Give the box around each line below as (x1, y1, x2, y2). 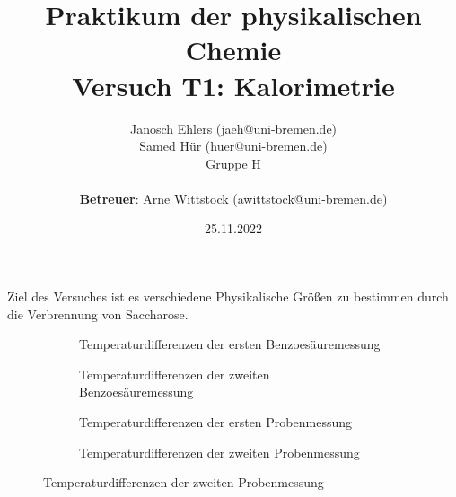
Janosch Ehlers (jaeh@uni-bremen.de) (129, 118, 338, 137)
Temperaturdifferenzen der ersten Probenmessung (79, 413, 352, 432)
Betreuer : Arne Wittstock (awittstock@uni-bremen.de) (79, 188, 388, 207)
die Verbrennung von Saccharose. (7, 304, 189, 323)
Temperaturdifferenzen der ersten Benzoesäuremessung (79, 335, 381, 353)
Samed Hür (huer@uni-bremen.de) (139, 136, 328, 155)
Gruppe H (206, 153, 261, 172)
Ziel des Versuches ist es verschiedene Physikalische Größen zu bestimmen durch (7, 287, 449, 306)
